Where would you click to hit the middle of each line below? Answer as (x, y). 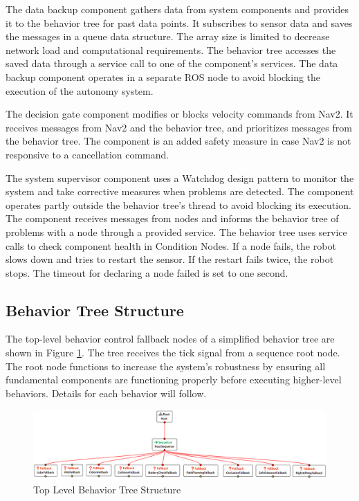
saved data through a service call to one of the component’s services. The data (172, 63)
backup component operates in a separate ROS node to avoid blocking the (163, 76)
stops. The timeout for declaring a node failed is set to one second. (147, 272)
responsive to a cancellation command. (88, 154)
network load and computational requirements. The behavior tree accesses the (171, 49)
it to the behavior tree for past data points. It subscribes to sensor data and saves (179, 22)
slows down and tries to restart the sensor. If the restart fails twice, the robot (170, 259)
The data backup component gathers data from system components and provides (177, 9)
